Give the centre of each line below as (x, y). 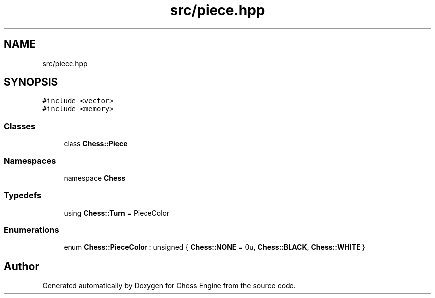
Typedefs (23, 195)
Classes (20, 126)
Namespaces (30, 161)
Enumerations (32, 230)
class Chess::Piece (96, 144)
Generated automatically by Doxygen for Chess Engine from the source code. (169, 286)
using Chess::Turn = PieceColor (117, 213)
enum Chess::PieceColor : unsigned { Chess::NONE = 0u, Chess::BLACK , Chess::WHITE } (215, 247)
